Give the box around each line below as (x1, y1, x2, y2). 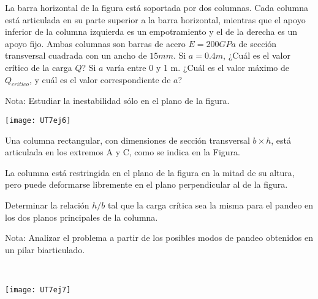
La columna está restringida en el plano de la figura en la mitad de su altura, (5, 166, 295, 179)
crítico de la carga (5, 61, 72, 73)
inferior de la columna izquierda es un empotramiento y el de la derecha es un (5, 25, 298, 38)
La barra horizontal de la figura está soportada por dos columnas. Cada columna (5, 1, 309, 13)
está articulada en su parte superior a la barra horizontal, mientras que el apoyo (5, 13, 306, 26)
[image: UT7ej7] (5, 285, 71, 294)
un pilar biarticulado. (5, 243, 85, 256)
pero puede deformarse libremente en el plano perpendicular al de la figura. (5, 178, 288, 191)
